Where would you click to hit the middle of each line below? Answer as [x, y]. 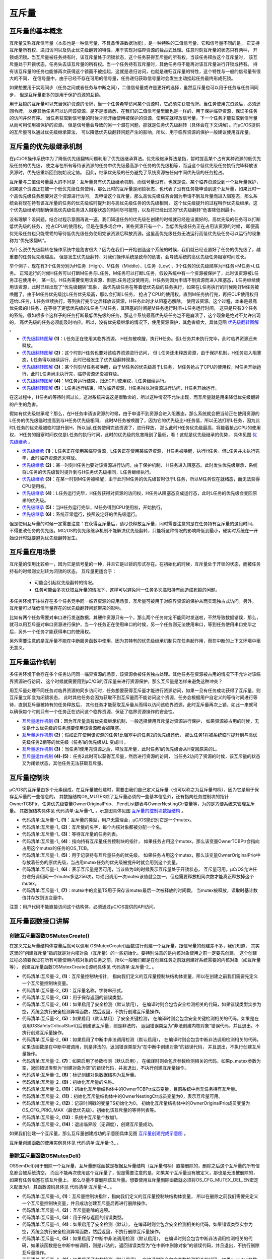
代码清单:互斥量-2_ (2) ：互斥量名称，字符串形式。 [74, 990]
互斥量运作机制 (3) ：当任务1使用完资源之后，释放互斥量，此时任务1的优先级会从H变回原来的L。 [121, 749]
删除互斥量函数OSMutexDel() [45, 1156]
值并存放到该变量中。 [44, 897]
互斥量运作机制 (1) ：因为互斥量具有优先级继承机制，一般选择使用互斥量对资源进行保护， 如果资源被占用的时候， [138, 721]
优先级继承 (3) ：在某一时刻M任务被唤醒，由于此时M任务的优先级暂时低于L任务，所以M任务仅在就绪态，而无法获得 [141, 479]
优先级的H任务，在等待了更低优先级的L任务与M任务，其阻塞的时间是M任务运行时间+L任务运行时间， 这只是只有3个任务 [133, 308]
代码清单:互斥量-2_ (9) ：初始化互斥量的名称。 [69, 1082]
